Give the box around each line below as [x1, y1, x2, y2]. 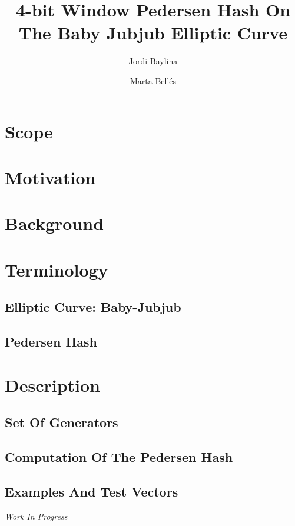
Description [5, 372, 101, 397]
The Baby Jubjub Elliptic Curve [18, 21, 288, 45]
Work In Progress [5, 510, 68, 522]
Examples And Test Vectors [5, 482, 178, 500]
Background [5, 211, 104, 235]
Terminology [5, 257, 108, 281]
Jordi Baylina [128, 55, 178, 67]
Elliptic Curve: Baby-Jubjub [5, 298, 181, 316]
